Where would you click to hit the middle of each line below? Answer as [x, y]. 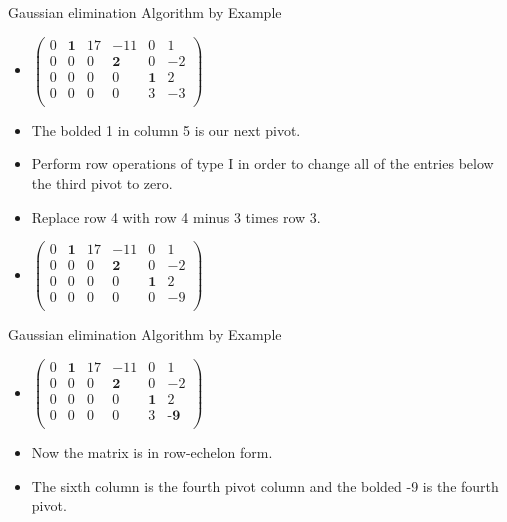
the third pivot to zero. [102, 183]
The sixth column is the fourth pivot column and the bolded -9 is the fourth [265, 485]
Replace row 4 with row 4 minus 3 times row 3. [176, 216]
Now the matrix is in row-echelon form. [152, 452]
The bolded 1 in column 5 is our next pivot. [166, 129]
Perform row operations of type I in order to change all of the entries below [262, 163]
